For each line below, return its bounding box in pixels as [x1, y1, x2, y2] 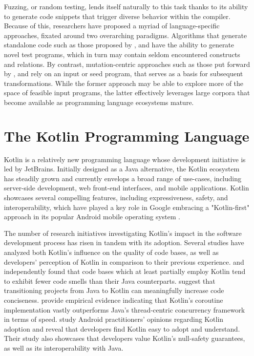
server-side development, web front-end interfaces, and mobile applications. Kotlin [4, 183, 249, 193]
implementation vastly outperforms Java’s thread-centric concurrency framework [4, 304, 245, 314]
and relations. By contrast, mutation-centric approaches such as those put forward [4, 59, 250, 69]
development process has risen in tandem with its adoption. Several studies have [4, 237, 244, 248]
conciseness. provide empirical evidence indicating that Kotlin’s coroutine [4, 294, 223, 305]
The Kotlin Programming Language [4, 126, 250, 146]
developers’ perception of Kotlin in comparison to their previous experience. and [4, 256, 244, 267]
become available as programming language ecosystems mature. [4, 97, 194, 107]
